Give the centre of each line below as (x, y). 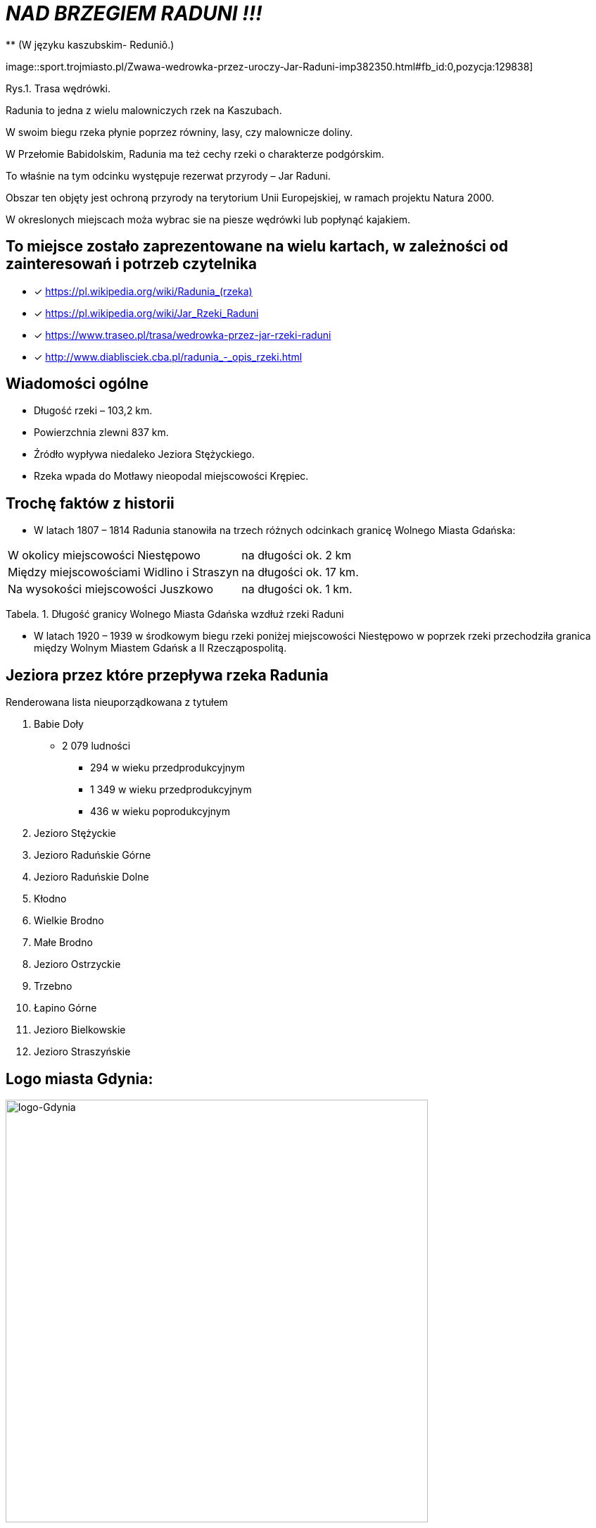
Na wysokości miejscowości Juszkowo (110, 589)
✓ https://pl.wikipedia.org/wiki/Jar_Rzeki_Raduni (146, 313)
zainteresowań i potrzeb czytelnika (132, 264)
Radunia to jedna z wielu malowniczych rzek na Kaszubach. (144, 110)
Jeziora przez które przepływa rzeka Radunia (167, 675)
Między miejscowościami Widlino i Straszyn (123, 572)
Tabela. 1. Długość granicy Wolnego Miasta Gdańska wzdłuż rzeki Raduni (175, 614)
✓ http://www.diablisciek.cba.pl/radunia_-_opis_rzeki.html (168, 356)
